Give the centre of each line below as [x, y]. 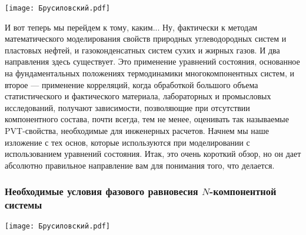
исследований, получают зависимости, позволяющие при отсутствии [127, 107]
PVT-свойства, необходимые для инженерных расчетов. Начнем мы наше [137, 130]
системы [24, 205]
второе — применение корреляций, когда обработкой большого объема [132, 84]
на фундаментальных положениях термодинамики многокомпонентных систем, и [149, 73]
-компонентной [243, 191]
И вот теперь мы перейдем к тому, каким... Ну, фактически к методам [131, 27]
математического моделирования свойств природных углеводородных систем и [146, 38]
